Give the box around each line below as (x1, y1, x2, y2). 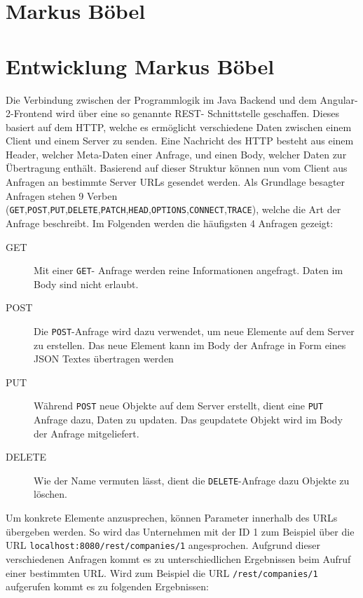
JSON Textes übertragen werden (34, 351, 174, 366)
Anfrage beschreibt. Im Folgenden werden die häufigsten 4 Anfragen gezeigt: (6, 215, 334, 230)
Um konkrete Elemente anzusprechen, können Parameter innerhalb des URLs (6, 510, 338, 525)
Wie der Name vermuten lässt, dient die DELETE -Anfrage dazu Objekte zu (34, 473, 350, 487)
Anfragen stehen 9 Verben (6, 188, 118, 203)
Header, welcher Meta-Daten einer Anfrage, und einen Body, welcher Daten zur (6, 147, 347, 161)
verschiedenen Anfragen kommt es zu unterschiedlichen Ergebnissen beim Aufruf (6, 551, 351, 566)
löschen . (34, 487, 67, 501)
